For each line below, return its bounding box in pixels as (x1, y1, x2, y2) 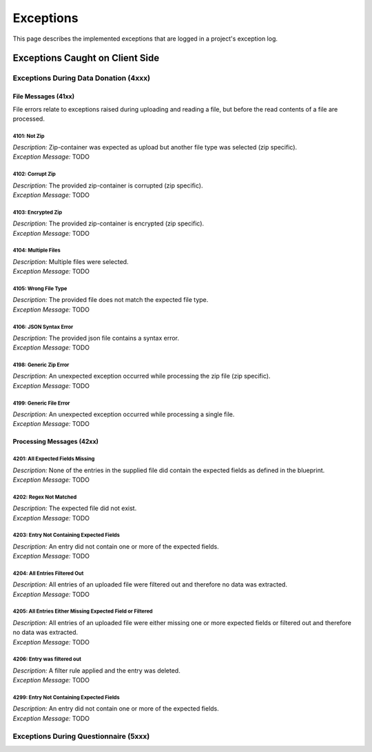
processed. (12, 114, 45, 123)
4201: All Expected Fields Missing (12, 456, 95, 463)
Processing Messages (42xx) (12, 438, 99, 446)
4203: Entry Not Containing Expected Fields (12, 531, 120, 539)
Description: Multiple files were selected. (12, 257, 129, 265)
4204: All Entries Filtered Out (12, 569, 84, 577)
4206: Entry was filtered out (12, 656, 82, 663)
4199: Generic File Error (12, 400, 70, 407)
